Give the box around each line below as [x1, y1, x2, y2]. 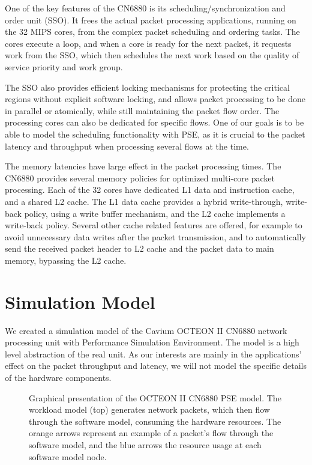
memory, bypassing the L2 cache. [5, 254, 127, 266]
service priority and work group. [5, 60, 123, 73]
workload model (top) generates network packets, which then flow [29, 403, 270, 416]
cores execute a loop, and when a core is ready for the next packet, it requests [5, 37, 292, 49]
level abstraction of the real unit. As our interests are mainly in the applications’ [5, 347, 302, 360]
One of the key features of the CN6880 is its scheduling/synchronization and [5, 2, 286, 14]
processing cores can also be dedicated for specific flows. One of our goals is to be [5, 116, 304, 129]
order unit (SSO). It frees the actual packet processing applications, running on [5, 13, 296, 26]
